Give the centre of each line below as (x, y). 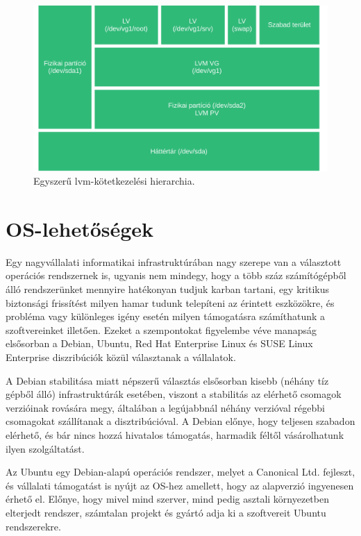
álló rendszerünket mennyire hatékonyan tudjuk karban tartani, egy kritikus (167, 289)
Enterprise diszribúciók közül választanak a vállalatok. (121, 357)
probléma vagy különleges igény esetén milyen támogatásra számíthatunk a (166, 316)
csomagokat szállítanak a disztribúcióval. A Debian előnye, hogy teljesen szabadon (180, 421)
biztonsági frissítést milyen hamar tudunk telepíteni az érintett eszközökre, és (170, 302)
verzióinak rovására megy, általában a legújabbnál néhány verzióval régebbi (165, 407)
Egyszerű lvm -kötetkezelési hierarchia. (114, 181)
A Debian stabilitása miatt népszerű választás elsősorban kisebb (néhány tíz (167, 380)
